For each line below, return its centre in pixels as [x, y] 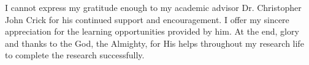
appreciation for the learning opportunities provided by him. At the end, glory [152, 31]
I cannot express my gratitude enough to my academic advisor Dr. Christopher [153, 7]
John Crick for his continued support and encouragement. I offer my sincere [147, 19]
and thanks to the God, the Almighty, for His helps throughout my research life [154, 43]
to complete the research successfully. [75, 55]
